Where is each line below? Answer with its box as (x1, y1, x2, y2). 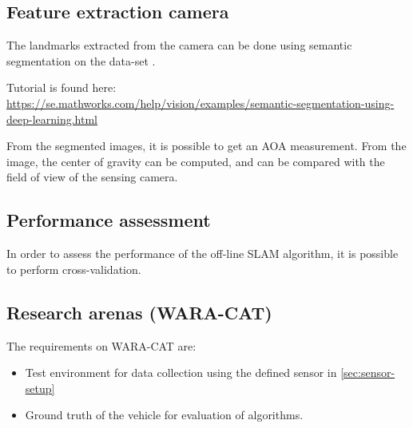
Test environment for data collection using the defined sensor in (25, 364, 337, 381)
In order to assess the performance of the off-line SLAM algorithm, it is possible (6, 245, 399, 262)
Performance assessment (6, 208, 211, 232)
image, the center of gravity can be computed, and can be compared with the (6, 153, 385, 169)
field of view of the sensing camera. (6, 168, 178, 185)
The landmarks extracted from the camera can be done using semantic (6, 37, 352, 53)
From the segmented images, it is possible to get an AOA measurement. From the (6, 137, 407, 154)
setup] (25, 379, 55, 396)
